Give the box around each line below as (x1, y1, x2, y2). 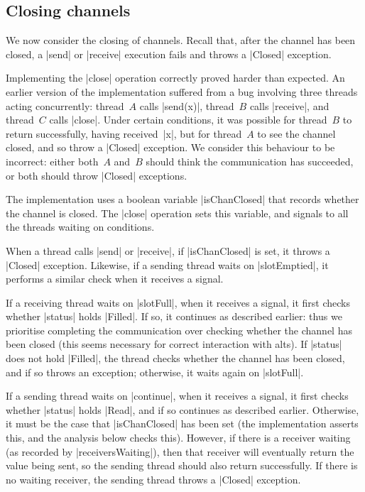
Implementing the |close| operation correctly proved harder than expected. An (6, 70, 345, 85)
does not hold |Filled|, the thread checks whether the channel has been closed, (6, 351, 345, 366)
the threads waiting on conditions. (6, 219, 155, 234)
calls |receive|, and (249, 98, 329, 113)
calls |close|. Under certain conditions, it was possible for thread (49, 112, 327, 127)
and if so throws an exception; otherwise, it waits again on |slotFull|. (6, 364, 304, 379)
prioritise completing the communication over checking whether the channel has (6, 322, 352, 337)
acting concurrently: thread (6, 98, 124, 113)
